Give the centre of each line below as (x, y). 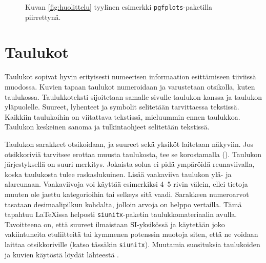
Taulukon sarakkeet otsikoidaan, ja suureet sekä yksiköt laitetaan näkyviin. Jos (129, 144)
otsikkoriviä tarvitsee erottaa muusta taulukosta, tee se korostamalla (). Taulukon (133, 154)
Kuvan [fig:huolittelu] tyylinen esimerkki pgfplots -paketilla (119, 7)
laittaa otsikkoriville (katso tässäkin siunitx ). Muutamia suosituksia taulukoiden (132, 244)
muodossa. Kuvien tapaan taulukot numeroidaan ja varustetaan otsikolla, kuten (130, 86)
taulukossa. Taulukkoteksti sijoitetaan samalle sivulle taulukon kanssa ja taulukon (133, 96)
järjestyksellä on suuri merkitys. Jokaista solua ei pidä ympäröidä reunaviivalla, (130, 164)
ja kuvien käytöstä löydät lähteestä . (62, 254)
